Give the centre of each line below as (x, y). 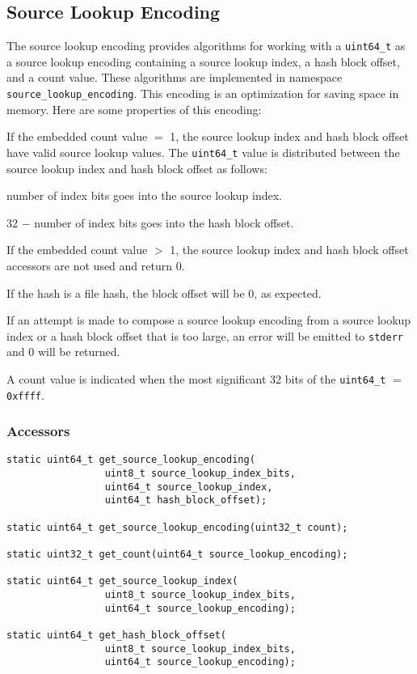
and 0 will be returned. (63, 352)
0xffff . (25, 394)
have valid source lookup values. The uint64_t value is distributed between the (203, 152)
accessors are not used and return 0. (96, 265)
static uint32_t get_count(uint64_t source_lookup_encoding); (177, 555)
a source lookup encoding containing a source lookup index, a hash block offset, (203, 61)
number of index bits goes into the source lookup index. (144, 195)
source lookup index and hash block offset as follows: (137, 168)
